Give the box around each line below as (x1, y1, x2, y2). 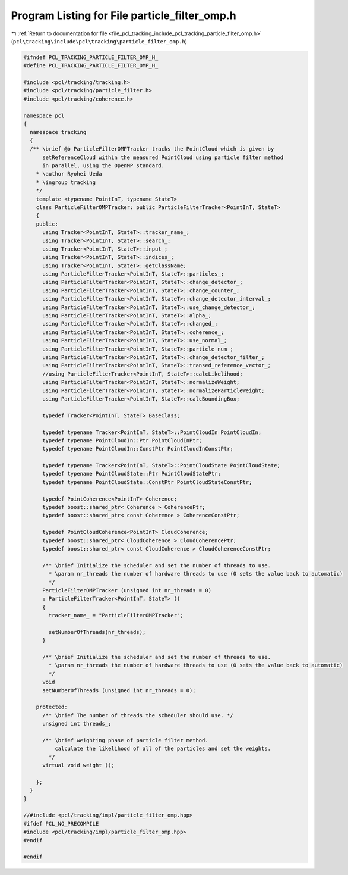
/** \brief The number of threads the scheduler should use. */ (42, 712, 234, 718)
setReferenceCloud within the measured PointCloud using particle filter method (42, 154, 284, 161)
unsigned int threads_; (42, 720, 112, 727)
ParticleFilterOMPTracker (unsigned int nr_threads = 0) (42, 587, 212, 593)
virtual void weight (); (42, 762, 115, 769)
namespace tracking (30, 129, 87, 136)
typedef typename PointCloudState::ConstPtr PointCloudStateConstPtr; (42, 479, 252, 485)
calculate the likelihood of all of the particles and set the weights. (54, 745, 271, 752)
